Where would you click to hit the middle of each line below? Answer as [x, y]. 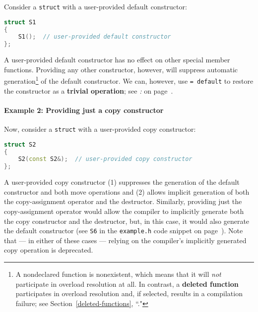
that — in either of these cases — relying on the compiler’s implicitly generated [125, 240]
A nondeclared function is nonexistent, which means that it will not [118, 274]
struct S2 [20, 144]
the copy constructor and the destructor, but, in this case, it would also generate [127, 221]
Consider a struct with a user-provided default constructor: [96, 6]
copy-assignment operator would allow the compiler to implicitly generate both [124, 211]
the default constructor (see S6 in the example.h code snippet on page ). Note [124, 231]
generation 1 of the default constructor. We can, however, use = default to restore [129, 80]
